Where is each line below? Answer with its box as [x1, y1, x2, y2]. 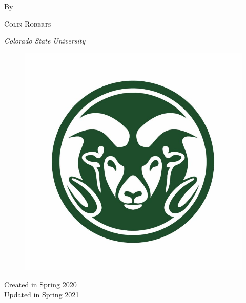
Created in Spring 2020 [4, 279, 77, 290]
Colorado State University [4, 35, 86, 46]
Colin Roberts [4, 18, 51, 29]
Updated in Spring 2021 [4, 289, 79, 299]
